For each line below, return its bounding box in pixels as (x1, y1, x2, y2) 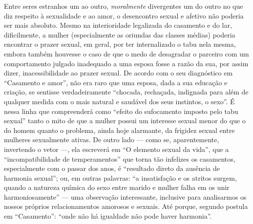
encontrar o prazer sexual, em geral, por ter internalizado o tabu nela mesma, (4, 39, 236, 49)
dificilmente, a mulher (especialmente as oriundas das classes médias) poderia (4, 29, 235, 39)
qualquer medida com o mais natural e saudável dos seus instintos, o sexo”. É (4, 96, 235, 106)
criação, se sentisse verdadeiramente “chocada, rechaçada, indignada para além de (4, 87, 249, 97)
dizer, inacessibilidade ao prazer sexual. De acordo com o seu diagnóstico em (4, 68, 233, 78)
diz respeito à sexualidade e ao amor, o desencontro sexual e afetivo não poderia (4, 10, 244, 20)
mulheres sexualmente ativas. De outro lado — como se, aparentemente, (4, 134, 219, 145)
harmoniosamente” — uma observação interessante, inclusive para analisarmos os (4, 191, 247, 202)
